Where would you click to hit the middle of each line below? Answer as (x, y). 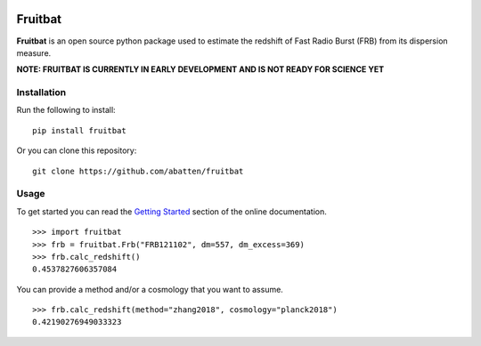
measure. (34, 52)
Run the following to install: (66, 110)
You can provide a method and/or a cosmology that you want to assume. (150, 289)
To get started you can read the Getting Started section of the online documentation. (171, 211)
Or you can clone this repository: (77, 150)
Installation (41, 93)
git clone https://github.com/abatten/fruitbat (138, 171)
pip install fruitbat (79, 130)
